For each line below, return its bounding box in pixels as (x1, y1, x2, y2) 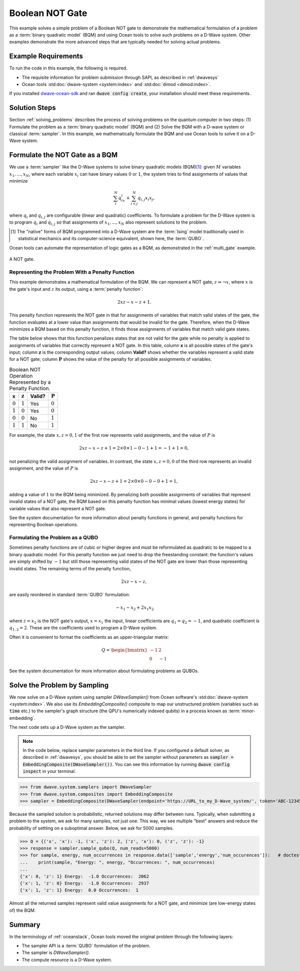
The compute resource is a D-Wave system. (21, 956, 112, 962)
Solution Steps (9, 104, 56, 112)
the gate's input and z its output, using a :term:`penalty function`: (9, 286, 143, 292)
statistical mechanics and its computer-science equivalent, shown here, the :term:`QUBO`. (18, 236, 204, 242)
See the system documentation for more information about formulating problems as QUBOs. (9, 668, 199, 674)
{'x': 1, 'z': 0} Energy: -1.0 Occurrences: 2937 (19, 880, 149, 886)
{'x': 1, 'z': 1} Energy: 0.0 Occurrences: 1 (19, 887, 138, 893)
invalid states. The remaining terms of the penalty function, (9, 565, 131, 571)
